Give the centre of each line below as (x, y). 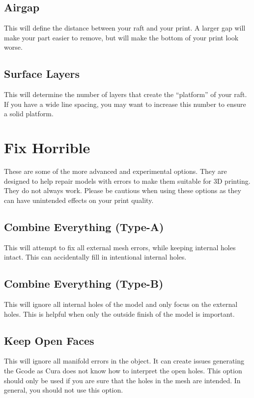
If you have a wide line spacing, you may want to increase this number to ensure (125, 104)
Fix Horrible (47, 148)
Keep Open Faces (49, 340)
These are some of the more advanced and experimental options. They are (115, 171)
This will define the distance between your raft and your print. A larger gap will (125, 28)
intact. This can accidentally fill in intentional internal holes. (95, 257)
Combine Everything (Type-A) (84, 226)
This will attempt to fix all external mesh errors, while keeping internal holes (120, 247)
